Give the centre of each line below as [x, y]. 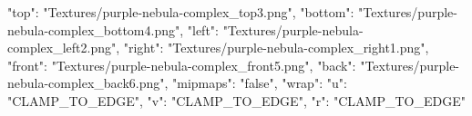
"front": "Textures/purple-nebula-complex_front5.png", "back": [182, 65]
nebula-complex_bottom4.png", [96, 29]
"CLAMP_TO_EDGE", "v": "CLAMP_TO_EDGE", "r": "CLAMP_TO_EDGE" [236, 100]
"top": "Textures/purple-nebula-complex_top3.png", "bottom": [181, 12]
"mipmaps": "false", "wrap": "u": [260, 83]
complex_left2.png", [64, 48]
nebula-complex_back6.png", [88, 83]
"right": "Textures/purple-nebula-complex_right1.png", [276, 48]
